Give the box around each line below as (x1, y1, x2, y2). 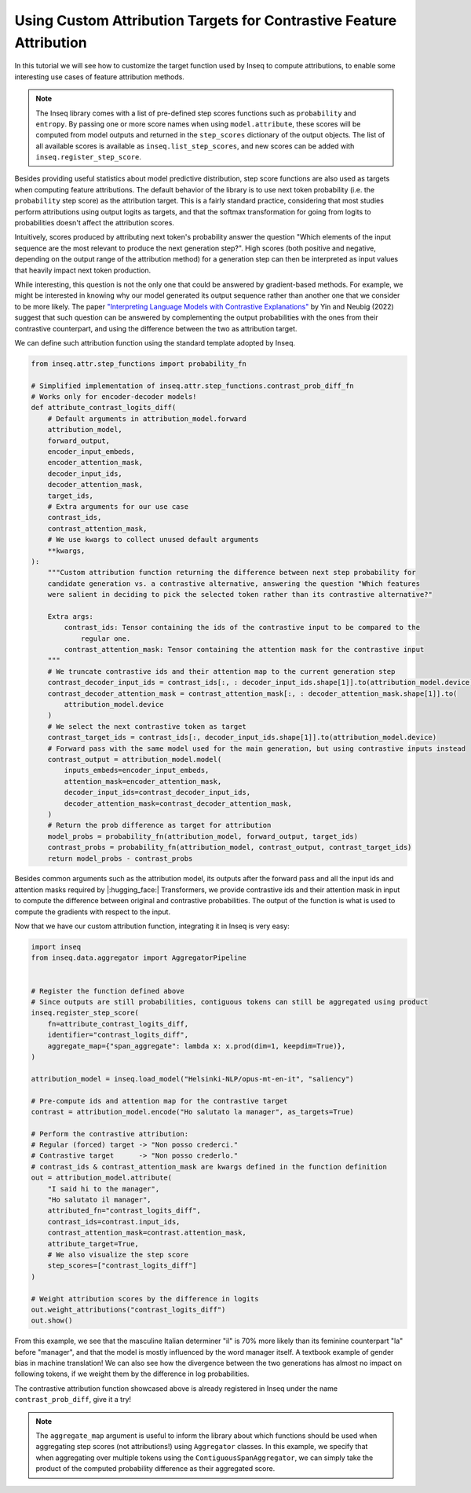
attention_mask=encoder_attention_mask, (64, 777, 222, 785)
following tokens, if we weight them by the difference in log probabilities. (14, 1369, 250, 1378)
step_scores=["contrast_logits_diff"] (47, 1261, 197, 1270)
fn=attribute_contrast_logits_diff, (47, 1019, 188, 1028)
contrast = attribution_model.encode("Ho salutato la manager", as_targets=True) (31, 1107, 355, 1116)
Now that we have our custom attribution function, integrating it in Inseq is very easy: (14, 921, 290, 931)
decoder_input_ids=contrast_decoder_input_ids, (64, 788, 251, 797)
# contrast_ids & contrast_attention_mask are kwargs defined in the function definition (31, 1162, 388, 1171)
